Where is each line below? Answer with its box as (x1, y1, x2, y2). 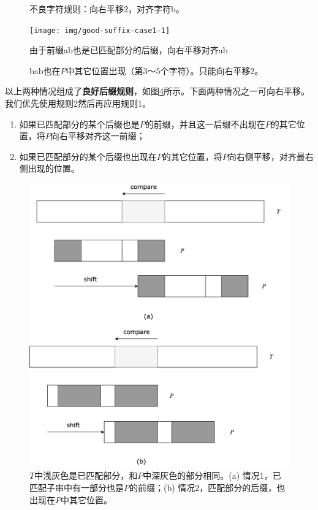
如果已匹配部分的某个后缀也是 (19, 117, 140, 130)
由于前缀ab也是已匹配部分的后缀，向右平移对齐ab (29, 44, 228, 56)
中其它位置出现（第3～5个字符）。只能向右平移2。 (66, 64, 263, 77)
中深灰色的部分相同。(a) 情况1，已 (143, 469, 281, 482)
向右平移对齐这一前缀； (50, 129, 145, 142)
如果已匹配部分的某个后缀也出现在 (19, 150, 157, 162)
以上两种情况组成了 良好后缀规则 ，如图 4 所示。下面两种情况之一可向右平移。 (5, 85, 309, 97)
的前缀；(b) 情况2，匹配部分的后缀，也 (129, 481, 286, 494)
